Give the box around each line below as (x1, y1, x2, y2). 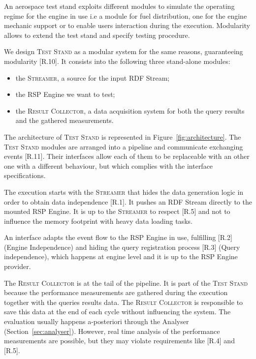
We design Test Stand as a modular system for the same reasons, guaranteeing (4, 46, 243, 57)
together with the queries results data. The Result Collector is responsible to (4, 297, 243, 307)
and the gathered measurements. (15, 115, 114, 125)
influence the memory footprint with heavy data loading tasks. (4, 215, 192, 226)
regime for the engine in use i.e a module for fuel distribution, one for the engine (4, 10, 247, 21)
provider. (4, 261, 31, 271)
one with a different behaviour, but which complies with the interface (4, 160, 213, 171)
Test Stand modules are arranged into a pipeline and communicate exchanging (4, 141, 243, 151)
